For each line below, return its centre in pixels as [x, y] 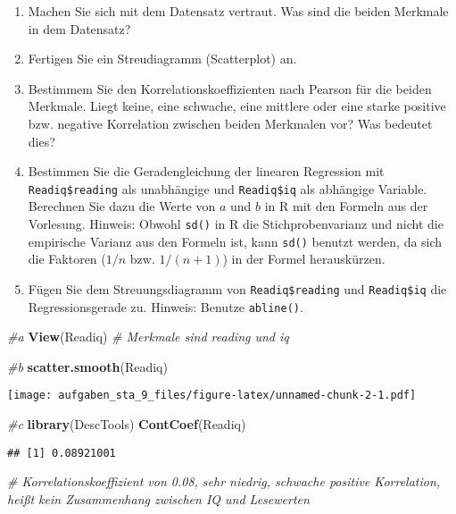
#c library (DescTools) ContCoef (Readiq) [127, 424]
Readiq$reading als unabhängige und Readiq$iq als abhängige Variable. [228, 188]
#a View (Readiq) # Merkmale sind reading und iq [148, 337]
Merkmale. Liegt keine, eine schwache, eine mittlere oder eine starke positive [237, 106]
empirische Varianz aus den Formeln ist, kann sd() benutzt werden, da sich [235, 241]
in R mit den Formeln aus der [346, 206]
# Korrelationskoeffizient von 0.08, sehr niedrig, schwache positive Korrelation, [224, 481]
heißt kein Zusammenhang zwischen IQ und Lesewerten [158, 498]
